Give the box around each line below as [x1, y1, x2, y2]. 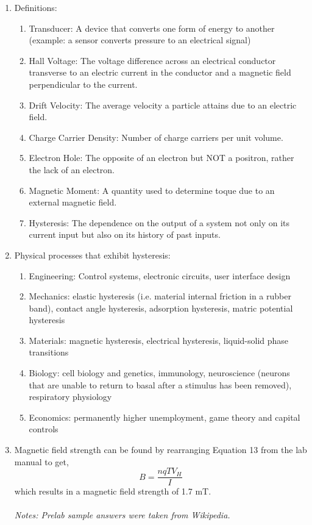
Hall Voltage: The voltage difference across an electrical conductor [29, 54, 276, 66]
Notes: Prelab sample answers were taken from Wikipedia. [14, 509, 230, 521]
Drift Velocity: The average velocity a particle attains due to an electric [29, 98, 297, 111]
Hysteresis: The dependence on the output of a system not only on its [29, 216, 290, 229]
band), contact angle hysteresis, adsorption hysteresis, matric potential [29, 301, 293, 314]
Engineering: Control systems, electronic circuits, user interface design [29, 269, 291, 282]
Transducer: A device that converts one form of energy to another [29, 21, 275, 34]
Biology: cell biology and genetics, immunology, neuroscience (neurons [29, 366, 290, 379]
